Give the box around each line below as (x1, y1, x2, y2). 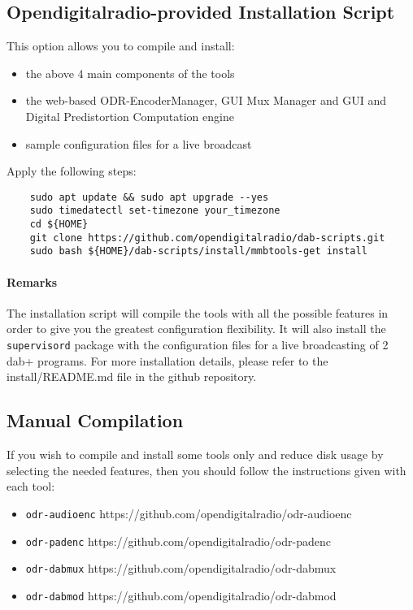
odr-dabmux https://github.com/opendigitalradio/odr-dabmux (25, 560, 337, 577)
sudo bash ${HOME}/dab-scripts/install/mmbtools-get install (29, 245, 367, 257)
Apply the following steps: (7, 162, 137, 180)
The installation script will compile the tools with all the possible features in (7, 304, 389, 321)
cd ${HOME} (29, 218, 89, 231)
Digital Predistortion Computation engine (25, 107, 234, 124)
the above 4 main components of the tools (25, 64, 235, 81)
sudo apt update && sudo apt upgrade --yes (29, 191, 269, 203)
